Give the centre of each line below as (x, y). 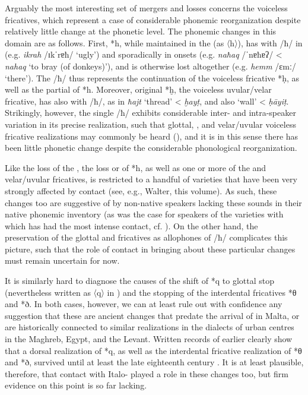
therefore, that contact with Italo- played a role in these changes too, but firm (147, 373)
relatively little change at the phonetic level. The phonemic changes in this (141, 31)
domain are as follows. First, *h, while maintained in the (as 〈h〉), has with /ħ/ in (154, 42)
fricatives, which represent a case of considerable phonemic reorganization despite (153, 19)
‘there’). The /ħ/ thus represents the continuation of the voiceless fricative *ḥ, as (152, 78)
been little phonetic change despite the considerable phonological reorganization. (151, 148)
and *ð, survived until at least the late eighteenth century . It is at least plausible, (154, 362)
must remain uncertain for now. (62, 260)
